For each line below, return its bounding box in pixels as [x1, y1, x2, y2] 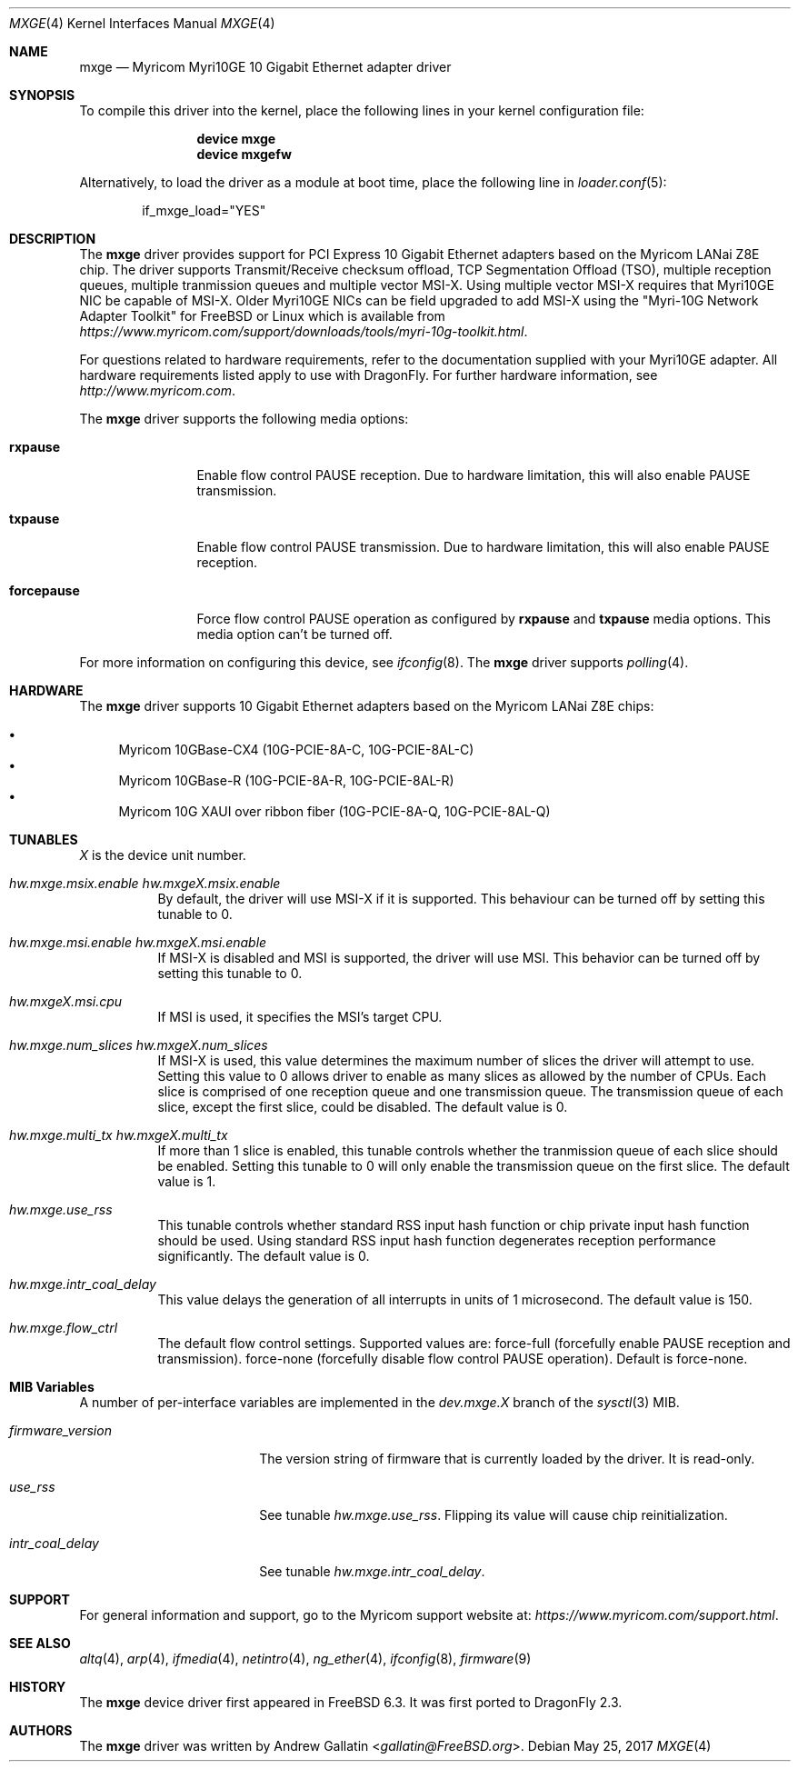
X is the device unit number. [79, 847, 246, 863]
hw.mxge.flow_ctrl [9, 1320, 118, 1335]
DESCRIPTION [9, 231, 96, 246]
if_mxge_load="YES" [142, 203, 266, 218]
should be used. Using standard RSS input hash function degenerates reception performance [157, 1233, 716, 1248]
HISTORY [9, 1679, 66, 1694]
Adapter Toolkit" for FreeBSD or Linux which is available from [79, 308, 445, 324]
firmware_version [9, 1423, 112, 1438]
